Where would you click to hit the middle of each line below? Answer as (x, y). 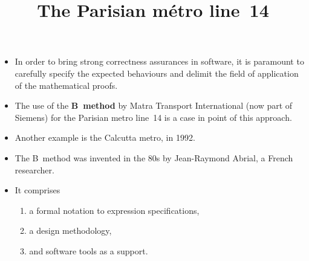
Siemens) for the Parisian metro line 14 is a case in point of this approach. (153, 117)
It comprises (37, 190)
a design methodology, (70, 230)
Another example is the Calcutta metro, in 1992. (105, 137)
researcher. (34, 169)
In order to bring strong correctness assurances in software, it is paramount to (159, 61)
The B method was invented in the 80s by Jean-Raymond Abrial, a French (154, 157)
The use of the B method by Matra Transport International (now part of (154, 105)
